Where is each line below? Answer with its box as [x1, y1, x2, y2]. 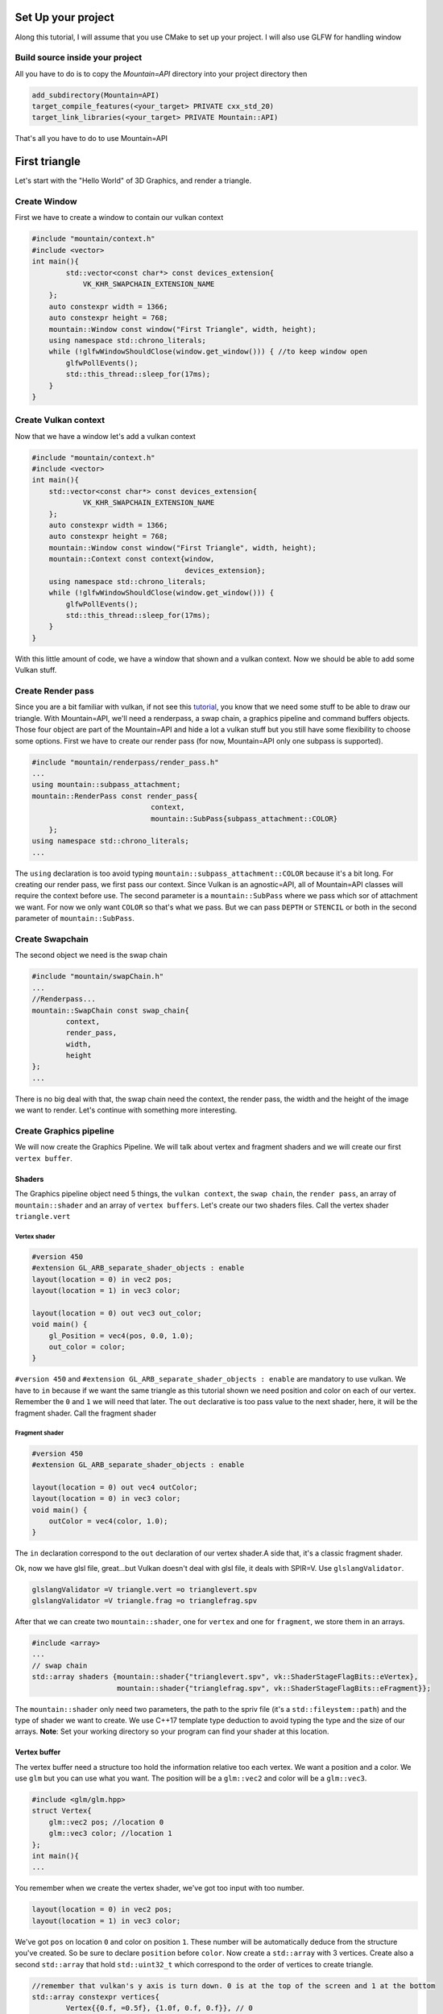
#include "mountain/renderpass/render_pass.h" [31, 757, 219, 767]
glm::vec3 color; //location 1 [48, 1829, 172, 1838]
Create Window [14, 196, 77, 207]
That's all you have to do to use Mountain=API [14, 134, 168, 143]
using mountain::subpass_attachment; [31, 780, 181, 789]
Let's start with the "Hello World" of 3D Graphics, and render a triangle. [14, 176, 252, 185]
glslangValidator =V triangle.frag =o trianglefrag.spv [31, 1596, 258, 1606]
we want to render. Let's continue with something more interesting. [14, 1105, 238, 1115]
